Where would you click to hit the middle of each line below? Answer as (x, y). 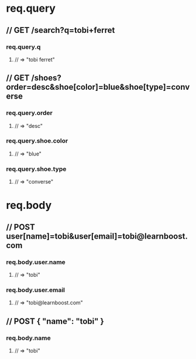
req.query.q (23, 47)
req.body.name (28, 338)
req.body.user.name (36, 262)
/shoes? (46, 78)
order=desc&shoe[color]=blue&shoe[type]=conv (98, 87)
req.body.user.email (36, 290)
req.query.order (29, 113)
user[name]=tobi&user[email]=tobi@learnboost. (97, 236)
